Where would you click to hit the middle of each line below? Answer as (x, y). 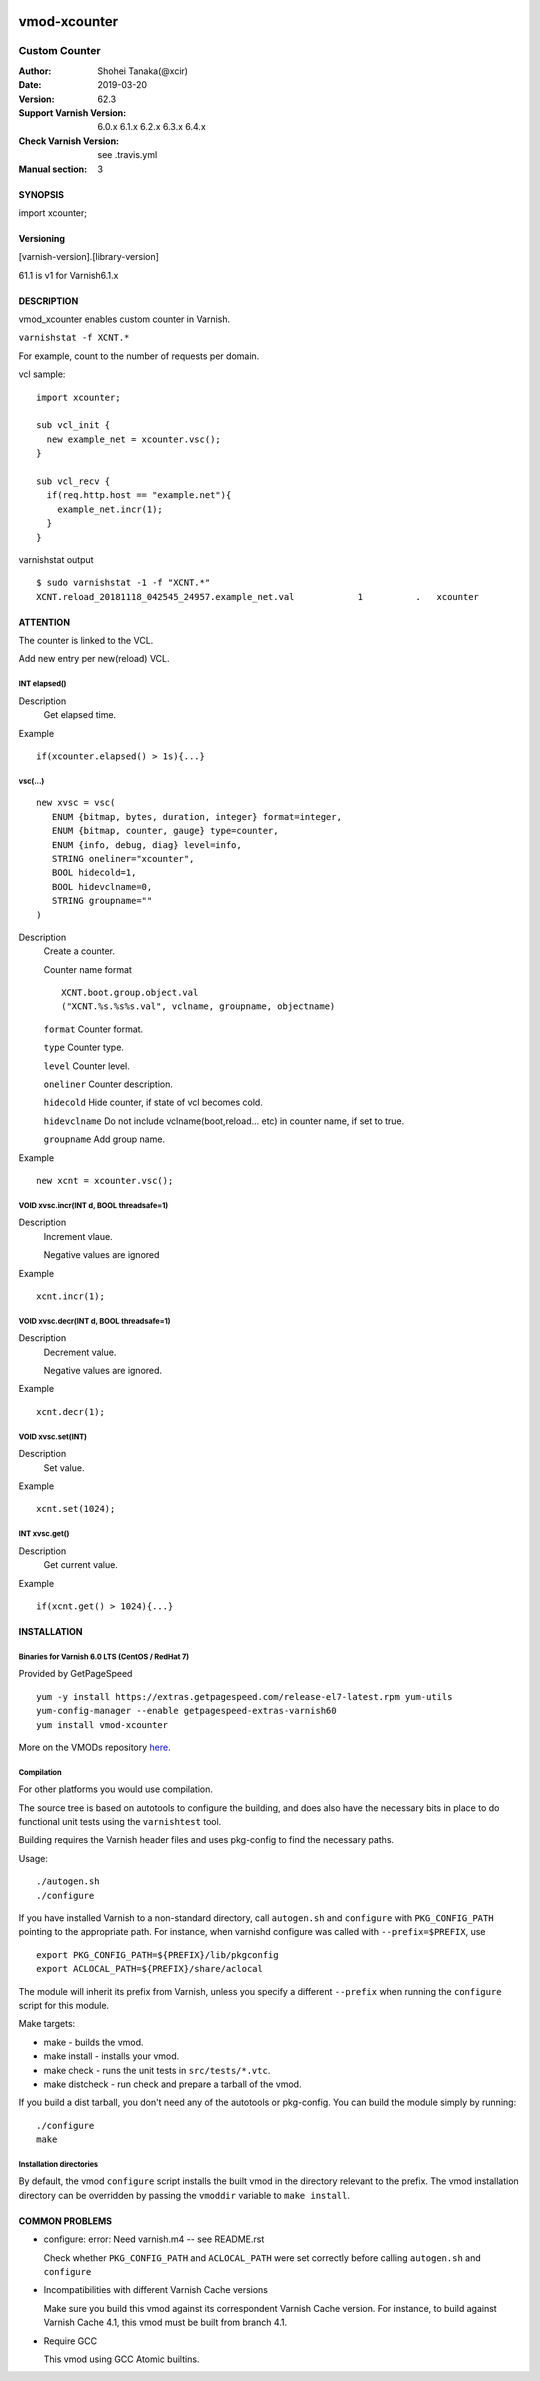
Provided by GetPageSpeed (75, 1674)
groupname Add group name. (104, 1139)
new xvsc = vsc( (76, 803)
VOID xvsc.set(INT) (52, 1436)
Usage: (33, 1858)
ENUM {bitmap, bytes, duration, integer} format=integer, (196, 816)
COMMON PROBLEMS (65, 2221)
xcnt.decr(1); (70, 1411)
